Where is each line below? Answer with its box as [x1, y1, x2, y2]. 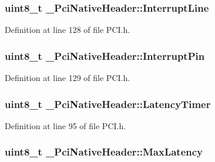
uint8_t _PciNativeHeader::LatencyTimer [5, 96, 211, 111]
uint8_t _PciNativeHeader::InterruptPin [5, 48, 205, 63]
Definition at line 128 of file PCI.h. [5, 23, 130, 36]
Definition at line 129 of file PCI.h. [5, 72, 130, 84]
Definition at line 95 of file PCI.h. [5, 119, 126, 131]
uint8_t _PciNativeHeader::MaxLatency [5, 144, 203, 159]
